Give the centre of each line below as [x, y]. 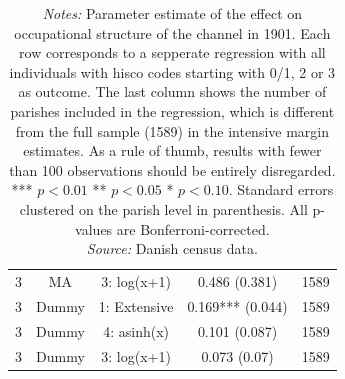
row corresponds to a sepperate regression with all [172, 52]
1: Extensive [136, 305]
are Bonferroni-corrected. [193, 228]
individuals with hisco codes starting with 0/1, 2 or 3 [172, 71]
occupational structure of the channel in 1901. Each [172, 32]
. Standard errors [281, 189]
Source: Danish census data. [172, 248]
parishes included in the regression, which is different [172, 110]
